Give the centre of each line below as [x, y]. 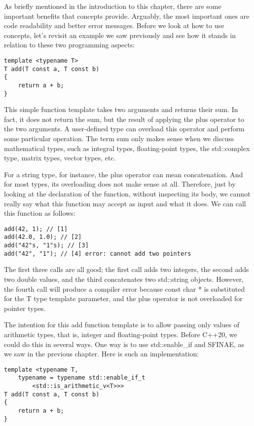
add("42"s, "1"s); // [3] [46, 246]
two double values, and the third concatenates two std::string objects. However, [124, 279]
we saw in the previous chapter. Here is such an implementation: [102, 354]
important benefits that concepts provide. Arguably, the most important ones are [127, 16]
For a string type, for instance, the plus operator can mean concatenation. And [124, 174]
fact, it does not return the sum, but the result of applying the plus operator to [124, 119]
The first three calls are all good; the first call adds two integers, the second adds [127, 269]
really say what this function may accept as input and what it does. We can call [125, 203]
